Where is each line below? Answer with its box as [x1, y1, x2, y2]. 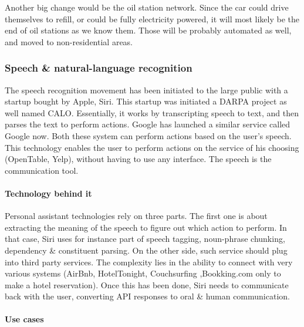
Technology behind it [5, 187, 92, 199]
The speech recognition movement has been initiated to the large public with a [5, 83, 288, 96]
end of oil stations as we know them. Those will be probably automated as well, [5, 24, 292, 36]
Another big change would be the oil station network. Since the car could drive [5, 1, 289, 13]
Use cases [5, 313, 44, 325]
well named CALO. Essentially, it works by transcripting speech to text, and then [5, 106, 299, 119]
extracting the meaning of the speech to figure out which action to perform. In [5, 221, 287, 233]
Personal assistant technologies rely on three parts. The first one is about [5, 210, 268, 222]
